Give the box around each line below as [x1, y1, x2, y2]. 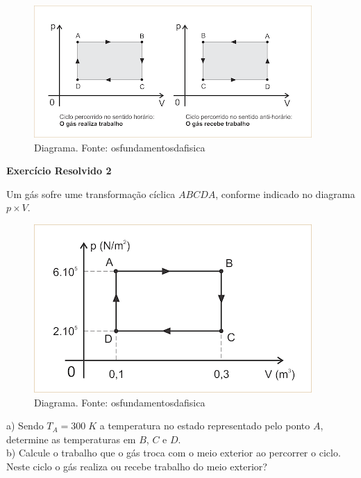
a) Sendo [6, 418, 44, 433]
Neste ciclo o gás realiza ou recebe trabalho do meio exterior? [6, 459, 267, 473]
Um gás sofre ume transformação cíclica [6, 186, 176, 201]
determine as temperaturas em [6, 431, 136, 446]
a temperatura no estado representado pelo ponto [99, 418, 310, 433]
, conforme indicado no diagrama [215, 186, 355, 201]
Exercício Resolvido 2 [6, 163, 112, 178]
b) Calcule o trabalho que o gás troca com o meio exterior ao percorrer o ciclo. [6, 445, 341, 460]
